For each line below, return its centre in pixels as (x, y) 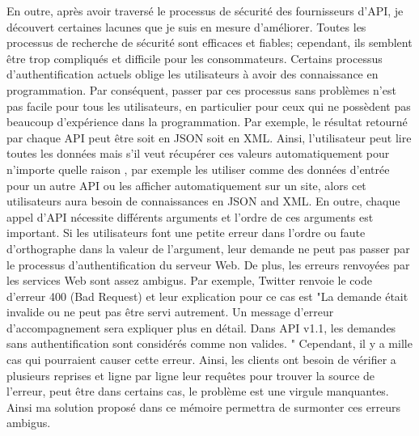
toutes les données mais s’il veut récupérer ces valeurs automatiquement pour (198, 153)
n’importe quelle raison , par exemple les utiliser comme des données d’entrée (198, 169)
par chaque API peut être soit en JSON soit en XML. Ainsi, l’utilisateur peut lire (209, 137)
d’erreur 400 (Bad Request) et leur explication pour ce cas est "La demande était (207, 296)
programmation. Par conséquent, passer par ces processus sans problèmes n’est (201, 89)
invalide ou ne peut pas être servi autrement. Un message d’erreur (170, 312)
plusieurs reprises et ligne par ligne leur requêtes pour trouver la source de (191, 375)
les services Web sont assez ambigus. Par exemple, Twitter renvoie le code (189, 280)
